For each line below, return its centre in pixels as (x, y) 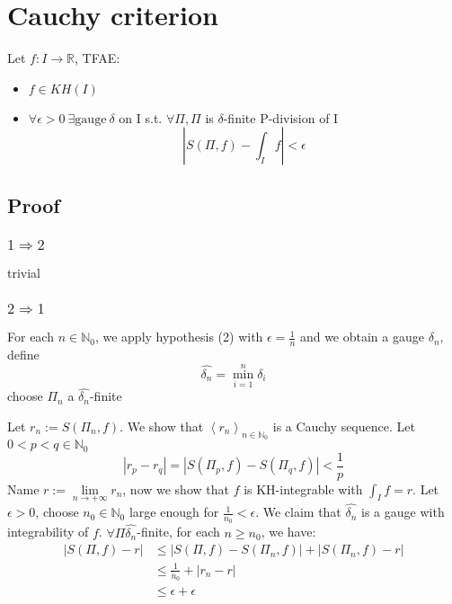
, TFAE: (97, 58)
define (23, 355)
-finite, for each (178, 532)
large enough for (174, 512)
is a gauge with (403, 512)
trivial (24, 273)
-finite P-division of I (281, 117)
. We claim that (298, 512)
